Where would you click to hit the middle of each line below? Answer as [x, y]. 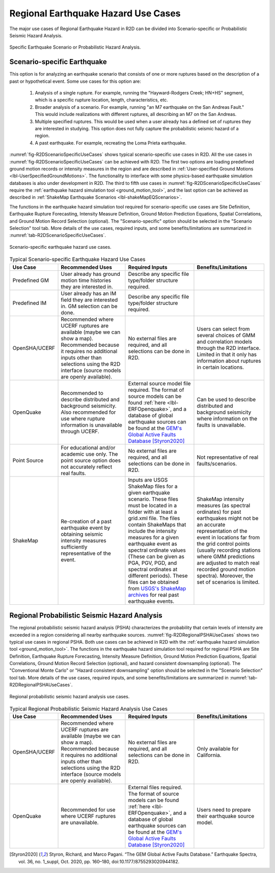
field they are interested [89, 300]
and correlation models [224, 341]
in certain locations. [221, 367]
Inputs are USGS [148, 480]
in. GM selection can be [89, 306]
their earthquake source [226, 816]
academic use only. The [89, 454]
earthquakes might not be [228, 518]
